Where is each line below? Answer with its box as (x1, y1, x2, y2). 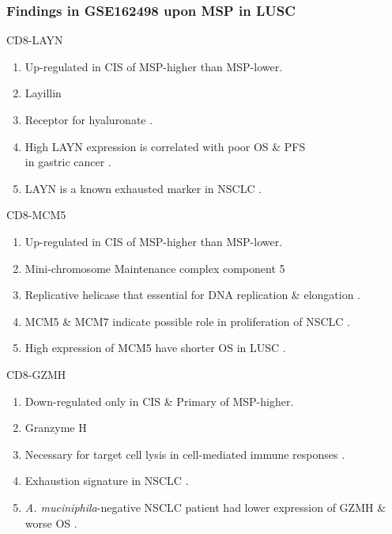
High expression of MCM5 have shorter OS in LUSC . (24, 339, 286, 356)
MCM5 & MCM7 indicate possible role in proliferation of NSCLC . (24, 312, 350, 329)
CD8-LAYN (6, 32, 63, 48)
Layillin (24, 85, 62, 101)
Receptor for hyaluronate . (24, 112, 153, 127)
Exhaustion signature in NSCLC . (24, 472, 189, 489)
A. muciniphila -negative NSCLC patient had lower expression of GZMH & (24, 498, 386, 515)
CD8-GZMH (6, 365, 66, 382)
